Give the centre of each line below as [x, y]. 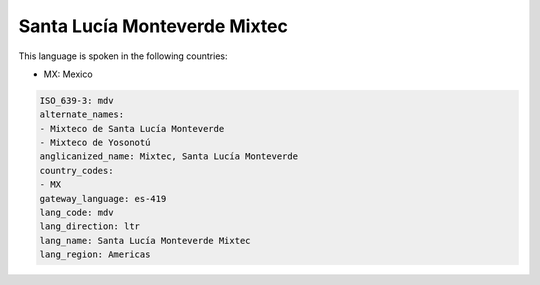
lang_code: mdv [76, 213]
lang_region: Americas [95, 254]
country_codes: [76, 170]
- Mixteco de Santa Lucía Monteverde [132, 128]
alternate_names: [82, 114]
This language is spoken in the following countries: [123, 56]
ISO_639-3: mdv [76, 100]
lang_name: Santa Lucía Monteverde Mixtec [145, 240]
